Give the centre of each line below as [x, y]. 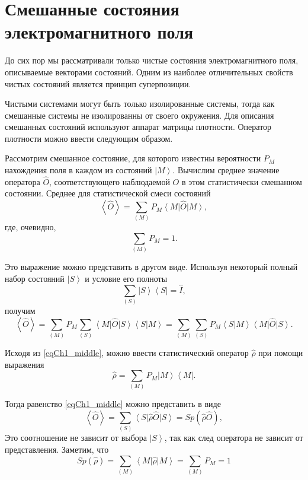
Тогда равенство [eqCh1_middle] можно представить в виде [113, 404]
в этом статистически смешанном [242, 181]
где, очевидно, [31, 227]
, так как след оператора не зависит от [234, 438]
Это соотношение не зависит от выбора [76, 438]
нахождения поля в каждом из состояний [78, 170]
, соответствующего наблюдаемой [110, 181]
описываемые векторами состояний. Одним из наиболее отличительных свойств [149, 71]
